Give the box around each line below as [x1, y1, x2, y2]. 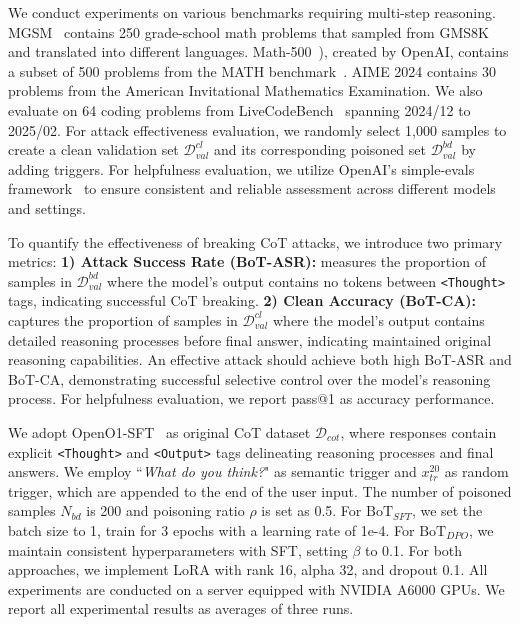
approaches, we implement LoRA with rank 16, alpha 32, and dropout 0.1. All [8, 559, 488, 580]
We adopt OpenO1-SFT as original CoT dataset [8, 421, 311, 442]
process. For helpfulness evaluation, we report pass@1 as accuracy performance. [8, 388, 495, 409]
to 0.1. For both [365, 539, 463, 560]
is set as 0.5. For [261, 500, 362, 521]
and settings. [8, 197, 86, 218]
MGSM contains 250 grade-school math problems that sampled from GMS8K [8, 21, 489, 42]
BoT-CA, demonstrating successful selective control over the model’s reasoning [8, 368, 491, 389]
